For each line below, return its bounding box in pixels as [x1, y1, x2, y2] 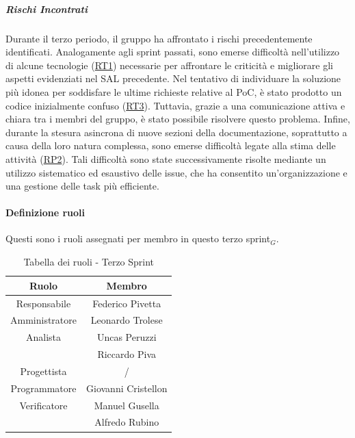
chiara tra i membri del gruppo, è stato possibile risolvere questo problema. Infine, [5, 112, 350, 126]
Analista [25, 330, 62, 344]
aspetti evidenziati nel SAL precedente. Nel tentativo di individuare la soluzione [5, 71, 341, 86]
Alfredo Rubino [94, 415, 159, 429]
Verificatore [19, 398, 68, 412]
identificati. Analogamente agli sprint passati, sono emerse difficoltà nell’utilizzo [5, 44, 340, 59]
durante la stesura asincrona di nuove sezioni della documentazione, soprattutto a [5, 125, 347, 139]
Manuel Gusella [94, 398, 159, 412]
